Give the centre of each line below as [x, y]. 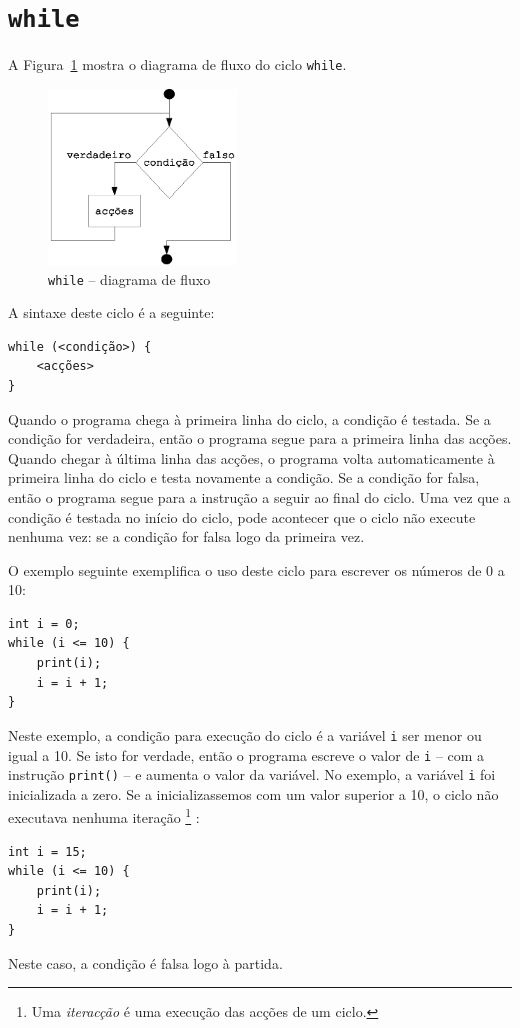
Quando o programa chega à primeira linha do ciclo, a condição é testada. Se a [249, 418]
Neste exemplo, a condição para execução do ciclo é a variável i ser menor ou [245, 734]
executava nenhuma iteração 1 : [104, 816]
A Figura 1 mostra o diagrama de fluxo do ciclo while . [177, 64]
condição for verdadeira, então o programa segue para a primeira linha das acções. [260, 438]
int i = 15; [47, 851]
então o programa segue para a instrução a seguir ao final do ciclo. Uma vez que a [259, 496]
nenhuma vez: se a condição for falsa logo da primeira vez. [186, 536]
